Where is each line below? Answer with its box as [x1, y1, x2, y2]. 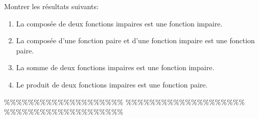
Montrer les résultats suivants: [4, 1, 99, 11]
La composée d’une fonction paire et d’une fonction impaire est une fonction [16, 35, 255, 46]
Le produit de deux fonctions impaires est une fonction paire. [16, 79, 208, 90]
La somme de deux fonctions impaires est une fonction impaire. [16, 62, 215, 73]
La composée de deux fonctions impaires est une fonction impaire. [16, 18, 223, 28]
